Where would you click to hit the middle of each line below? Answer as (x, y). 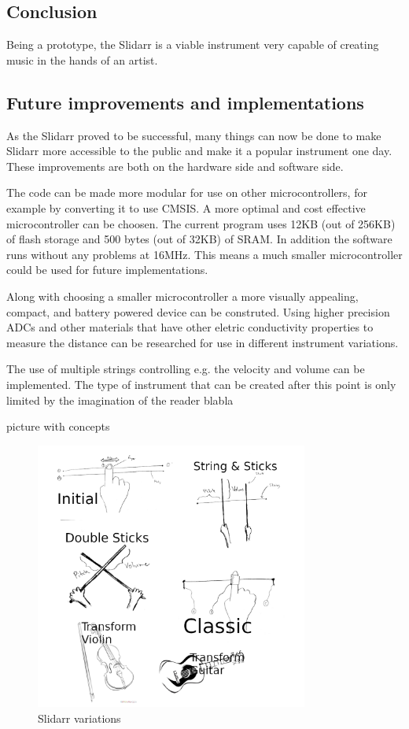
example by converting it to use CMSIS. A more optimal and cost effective (186, 207)
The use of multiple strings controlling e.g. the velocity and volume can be (186, 369)
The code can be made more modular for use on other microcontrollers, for (187, 192)
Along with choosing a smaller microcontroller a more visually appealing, (182, 296)
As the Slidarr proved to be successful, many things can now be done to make (194, 135)
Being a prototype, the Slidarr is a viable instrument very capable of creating (193, 44)
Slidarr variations (79, 718)
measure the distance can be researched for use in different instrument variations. (203, 342)
